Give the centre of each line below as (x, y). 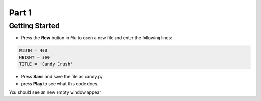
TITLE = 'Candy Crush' (46, 64)
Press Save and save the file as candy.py (62, 77)
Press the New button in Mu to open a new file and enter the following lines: (97, 38)
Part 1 (20, 13)
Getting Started (34, 26)
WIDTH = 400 (33, 50)
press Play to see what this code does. (60, 83)
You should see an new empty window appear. (56, 92)
